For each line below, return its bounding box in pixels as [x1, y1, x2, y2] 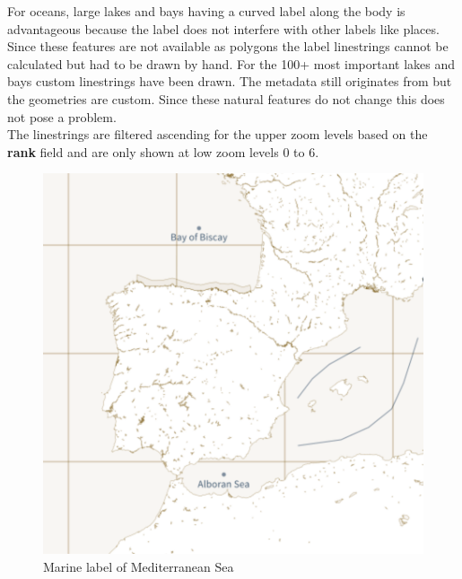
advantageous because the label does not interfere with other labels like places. [7, 19, 440, 38]
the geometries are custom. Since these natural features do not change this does [7, 89, 445, 108]
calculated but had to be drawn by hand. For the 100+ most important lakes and [7, 54, 456, 73]
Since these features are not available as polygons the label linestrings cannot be [7, 37, 449, 56]
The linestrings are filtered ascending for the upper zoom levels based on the [7, 125, 428, 144]
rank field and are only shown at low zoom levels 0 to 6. [7, 142, 319, 161]
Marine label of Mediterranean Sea [43, 557, 234, 575]
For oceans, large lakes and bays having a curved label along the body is [7, 2, 405, 20]
